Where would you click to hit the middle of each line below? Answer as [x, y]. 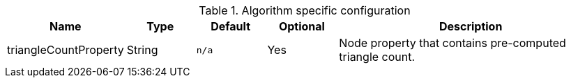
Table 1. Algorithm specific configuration [305, 10]
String [142, 50]
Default [231, 26]
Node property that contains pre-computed [452, 43]
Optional [302, 26]
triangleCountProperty [66, 50]
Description [471, 26]
